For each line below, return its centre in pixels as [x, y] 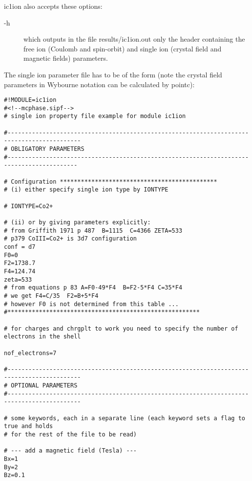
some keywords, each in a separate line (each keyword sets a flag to [128, 418]
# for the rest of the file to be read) [71, 435]
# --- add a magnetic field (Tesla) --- [71, 451]
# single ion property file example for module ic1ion [95, 116]
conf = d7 [20, 247]
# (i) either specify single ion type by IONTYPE [86, 190]
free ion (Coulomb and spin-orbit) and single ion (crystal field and [123, 48]
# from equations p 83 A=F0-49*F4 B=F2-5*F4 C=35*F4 [93, 288]
